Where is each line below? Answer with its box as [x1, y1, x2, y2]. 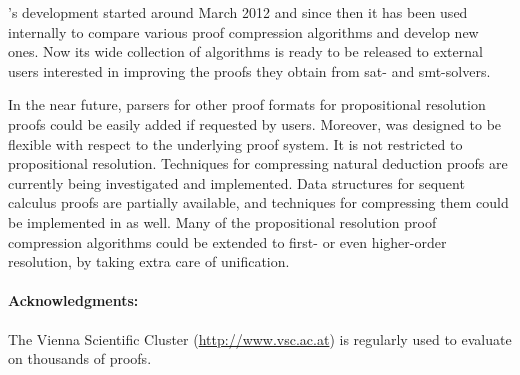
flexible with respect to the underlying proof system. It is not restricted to [8, 133, 463, 154]
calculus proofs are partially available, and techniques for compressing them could [8, 192, 509, 213]
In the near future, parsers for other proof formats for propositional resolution [8, 94, 486, 115]
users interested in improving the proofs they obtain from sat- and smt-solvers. [8, 60, 491, 81]
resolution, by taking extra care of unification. [8, 251, 290, 272]
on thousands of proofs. [8, 348, 152, 369]
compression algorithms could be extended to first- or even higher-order [8, 231, 447, 252]
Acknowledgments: [8, 290, 139, 311]
